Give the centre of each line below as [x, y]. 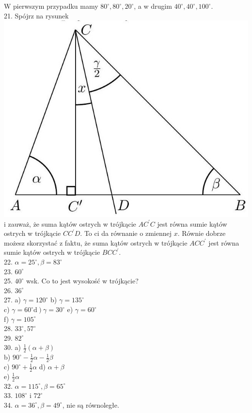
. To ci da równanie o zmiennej [126, 233]
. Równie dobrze [202, 233]
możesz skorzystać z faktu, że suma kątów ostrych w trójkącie [96, 242]
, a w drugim [153, 6]
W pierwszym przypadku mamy [51, 6]
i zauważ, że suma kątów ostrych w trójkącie [70, 223]
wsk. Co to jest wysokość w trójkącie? [82, 281]
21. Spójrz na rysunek [36, 15]
